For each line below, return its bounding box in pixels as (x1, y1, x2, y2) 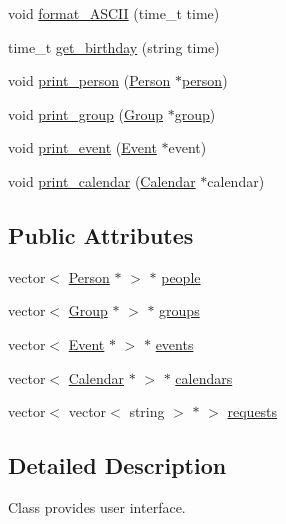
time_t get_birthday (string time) (8, 36, 220, 57)
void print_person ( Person (8, 70, 171, 91)
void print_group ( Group (8, 103, 164, 124)
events (155, 333, 194, 354)
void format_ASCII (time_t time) (8, 3, 220, 23)
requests (227, 401, 278, 422)
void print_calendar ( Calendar (8, 170, 196, 191)
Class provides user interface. (8, 496, 186, 517)
